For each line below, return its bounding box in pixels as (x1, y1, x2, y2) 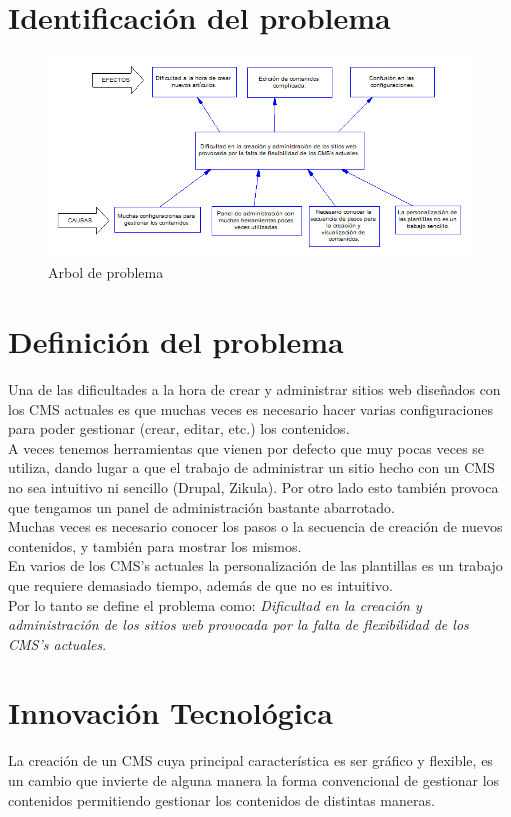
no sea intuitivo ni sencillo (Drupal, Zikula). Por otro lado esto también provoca (8, 476, 499, 497)
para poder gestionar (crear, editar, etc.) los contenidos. (8, 418, 350, 439)
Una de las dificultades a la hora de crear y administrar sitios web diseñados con (8, 378, 501, 399)
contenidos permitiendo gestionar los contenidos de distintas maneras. (8, 789, 435, 810)
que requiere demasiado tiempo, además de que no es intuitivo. (8, 574, 393, 595)
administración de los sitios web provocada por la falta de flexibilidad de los (8, 614, 469, 635)
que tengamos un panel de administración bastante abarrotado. (8, 496, 395, 517)
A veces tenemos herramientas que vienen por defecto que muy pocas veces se (8, 437, 485, 458)
